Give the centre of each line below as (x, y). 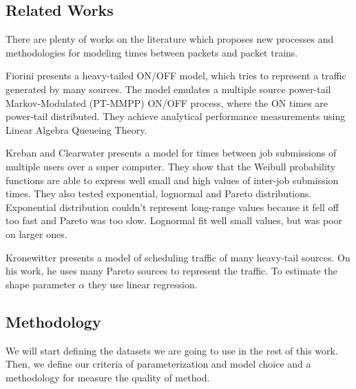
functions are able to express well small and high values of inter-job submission (172, 180)
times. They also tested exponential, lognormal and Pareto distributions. (159, 193)
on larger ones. (36, 233)
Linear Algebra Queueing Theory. (76, 129)
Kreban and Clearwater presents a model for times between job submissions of (171, 153)
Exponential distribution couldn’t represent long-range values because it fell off (172, 207)
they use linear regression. (143, 284)
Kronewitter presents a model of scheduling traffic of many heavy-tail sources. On (178, 257)
